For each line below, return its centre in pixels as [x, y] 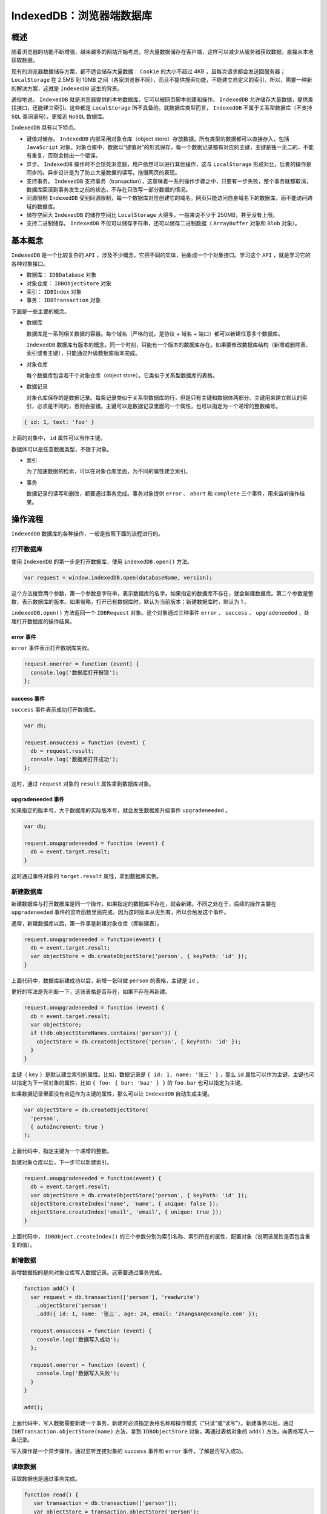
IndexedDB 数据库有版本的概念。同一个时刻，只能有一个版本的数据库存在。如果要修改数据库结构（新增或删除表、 [169, 345]
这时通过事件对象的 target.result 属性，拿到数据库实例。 [87, 876]
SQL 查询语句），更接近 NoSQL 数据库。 [60, 116]
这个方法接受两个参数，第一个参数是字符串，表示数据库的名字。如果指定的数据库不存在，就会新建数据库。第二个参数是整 [162, 593]
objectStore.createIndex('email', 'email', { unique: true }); [126, 1212]
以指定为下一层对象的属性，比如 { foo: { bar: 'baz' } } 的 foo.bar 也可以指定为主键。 [128, 1083]
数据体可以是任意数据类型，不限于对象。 [61, 449]
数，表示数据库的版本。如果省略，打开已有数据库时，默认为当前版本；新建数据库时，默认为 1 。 [130, 601]
